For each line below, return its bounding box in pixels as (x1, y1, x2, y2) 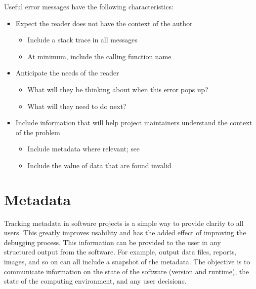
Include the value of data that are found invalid (27, 160, 171, 170)
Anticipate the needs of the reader (15, 68, 119, 78)
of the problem (15, 127, 60, 137)
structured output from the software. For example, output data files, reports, (4, 247, 237, 257)
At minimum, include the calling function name (27, 51, 171, 61)
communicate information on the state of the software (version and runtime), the (4, 266, 249, 276)
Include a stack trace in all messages (27, 35, 137, 45)
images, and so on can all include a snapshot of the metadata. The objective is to (4, 256, 250, 267)
